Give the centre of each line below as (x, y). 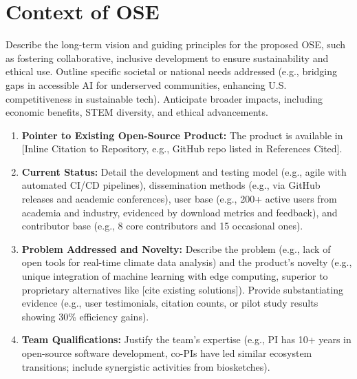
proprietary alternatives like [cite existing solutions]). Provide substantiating (182, 289)
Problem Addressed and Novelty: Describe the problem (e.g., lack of (176, 248)
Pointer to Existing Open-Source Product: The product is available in (182, 135)
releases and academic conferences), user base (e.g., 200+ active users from (179, 199)
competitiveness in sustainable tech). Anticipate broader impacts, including (164, 98)
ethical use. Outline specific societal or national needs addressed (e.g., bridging (172, 71)
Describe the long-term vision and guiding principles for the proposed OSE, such (176, 44)
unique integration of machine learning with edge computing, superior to (175, 276)
